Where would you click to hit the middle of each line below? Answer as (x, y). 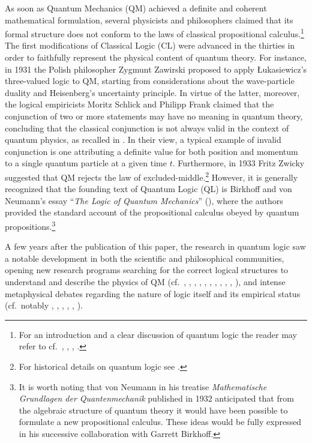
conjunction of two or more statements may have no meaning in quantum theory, (154, 116)
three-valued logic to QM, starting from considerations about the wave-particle (150, 81)
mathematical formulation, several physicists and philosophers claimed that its (149, 20)
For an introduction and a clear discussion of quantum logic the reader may (158, 334)
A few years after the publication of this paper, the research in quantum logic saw (155, 246)
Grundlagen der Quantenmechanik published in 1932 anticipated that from (156, 398)
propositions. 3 (30, 225)
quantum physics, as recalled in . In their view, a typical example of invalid (143, 140)
